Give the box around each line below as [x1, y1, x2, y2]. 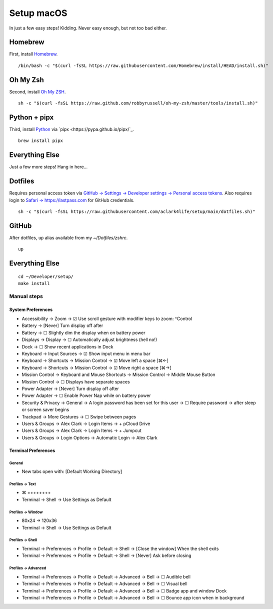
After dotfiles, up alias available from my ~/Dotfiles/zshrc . [9, 234, 128, 240]
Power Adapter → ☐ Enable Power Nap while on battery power [21, 392, 151, 398]
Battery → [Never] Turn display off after [21, 322, 103, 328]
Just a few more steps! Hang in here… [9, 164, 88, 170]
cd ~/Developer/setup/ [18, 273, 74, 279]
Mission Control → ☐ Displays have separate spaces [21, 378, 130, 384]
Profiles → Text [9, 481, 36, 486]
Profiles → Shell [9, 537, 37, 542]
